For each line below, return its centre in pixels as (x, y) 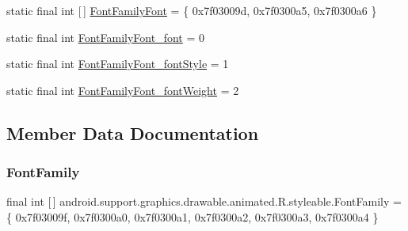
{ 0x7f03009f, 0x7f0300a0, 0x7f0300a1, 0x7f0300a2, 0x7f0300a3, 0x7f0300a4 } (193, 216)
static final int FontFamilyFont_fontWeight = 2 (123, 90)
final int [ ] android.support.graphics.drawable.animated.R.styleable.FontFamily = (204, 201)
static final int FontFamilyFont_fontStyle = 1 (118, 64)
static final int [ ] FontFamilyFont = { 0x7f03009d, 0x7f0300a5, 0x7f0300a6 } (192, 10)
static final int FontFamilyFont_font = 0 (105, 37)
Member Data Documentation (133, 133)
